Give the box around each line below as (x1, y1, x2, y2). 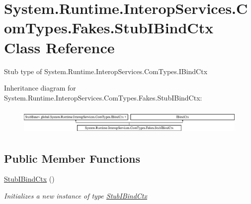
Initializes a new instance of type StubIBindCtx (4, 191, 148, 201)
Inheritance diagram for (4, 83, 76, 93)
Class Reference (4, 37, 115, 57)
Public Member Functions (4, 150, 140, 166)
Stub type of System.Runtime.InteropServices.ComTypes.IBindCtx (4, 66, 208, 76)
